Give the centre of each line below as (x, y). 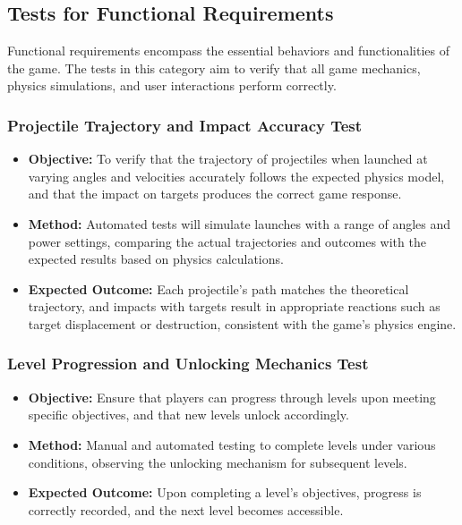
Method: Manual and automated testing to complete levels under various (232, 444)
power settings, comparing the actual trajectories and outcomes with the (227, 241)
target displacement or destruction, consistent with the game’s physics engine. (242, 323)
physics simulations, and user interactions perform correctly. (172, 85)
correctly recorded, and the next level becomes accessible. (186, 509)
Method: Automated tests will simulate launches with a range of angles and (240, 223)
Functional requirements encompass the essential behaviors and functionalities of (228, 51)
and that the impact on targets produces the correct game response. (215, 194)
